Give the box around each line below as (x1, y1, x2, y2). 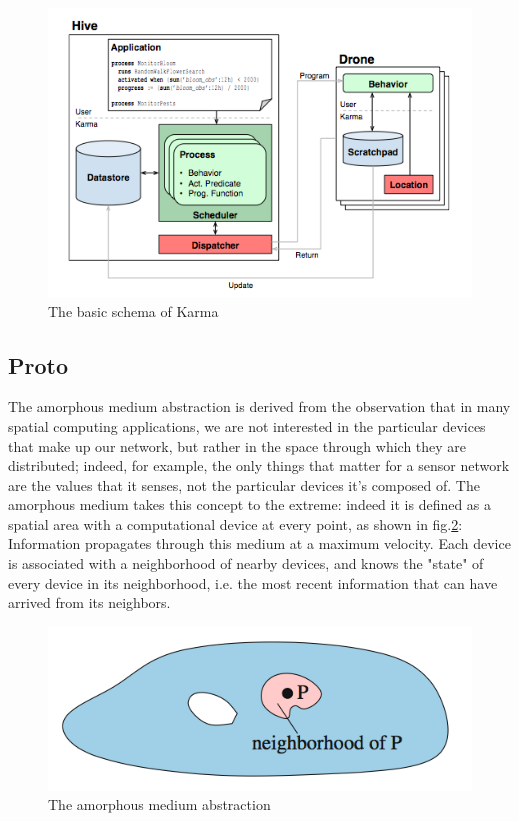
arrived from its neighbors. (8, 592, 171, 613)
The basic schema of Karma (48, 300, 219, 321)
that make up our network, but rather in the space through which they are (8, 435, 467, 456)
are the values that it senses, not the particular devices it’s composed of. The (8, 474, 480, 495)
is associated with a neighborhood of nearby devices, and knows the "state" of (8, 553, 484, 574)
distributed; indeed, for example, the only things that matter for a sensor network (8, 455, 510, 476)
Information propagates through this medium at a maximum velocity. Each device (8, 533, 511, 554)
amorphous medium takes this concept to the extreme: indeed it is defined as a (8, 494, 492, 515)
